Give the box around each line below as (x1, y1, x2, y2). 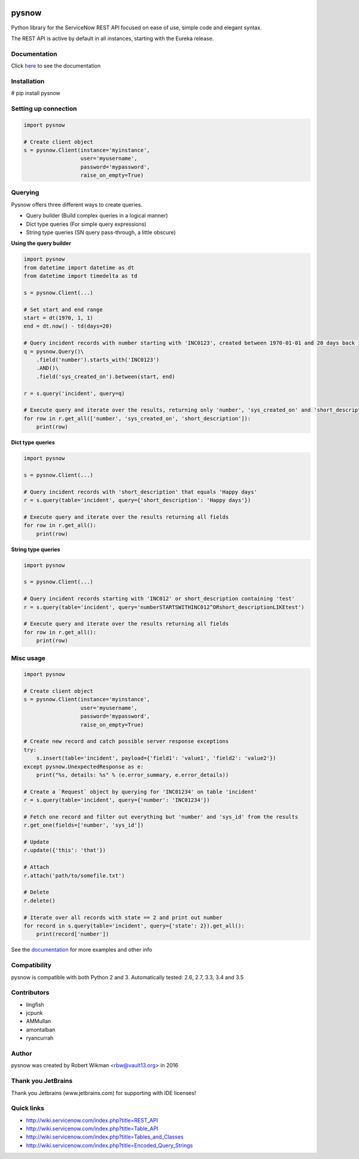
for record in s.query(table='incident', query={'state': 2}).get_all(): (23, 922, 245, 929)
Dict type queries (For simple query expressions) (26, 220, 147, 228)
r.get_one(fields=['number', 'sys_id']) (23, 822, 144, 829)
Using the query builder (11, 240, 71, 247)
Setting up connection (11, 104, 77, 113)
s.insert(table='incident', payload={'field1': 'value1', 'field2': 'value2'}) (36, 755, 276, 762)
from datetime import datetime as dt (23, 264, 135, 271)
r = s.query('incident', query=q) (23, 390, 125, 397)
